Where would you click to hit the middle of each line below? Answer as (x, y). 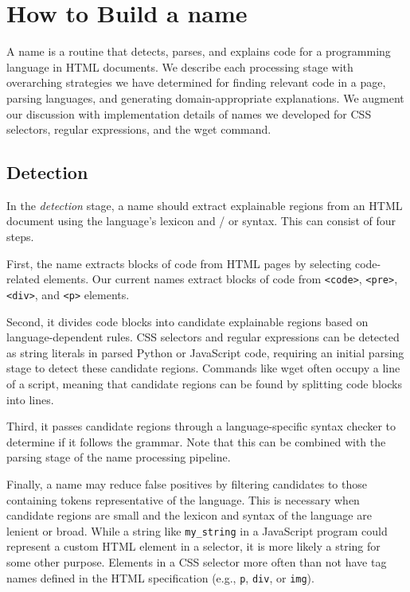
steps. (20, 237)
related (23, 279)
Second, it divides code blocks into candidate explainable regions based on (187, 321)
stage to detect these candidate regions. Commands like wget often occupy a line (203, 368)
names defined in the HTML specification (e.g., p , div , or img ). (160, 577)
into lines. (30, 399)
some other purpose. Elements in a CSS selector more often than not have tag (197, 561)
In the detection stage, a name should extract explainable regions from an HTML (205, 205)
